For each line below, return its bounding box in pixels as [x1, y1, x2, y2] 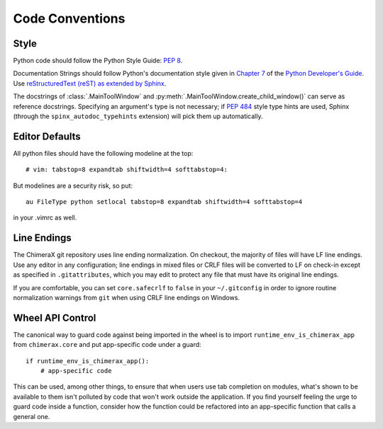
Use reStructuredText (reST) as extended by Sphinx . [13, 79, 167, 88]
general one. [13, 412, 50, 421]
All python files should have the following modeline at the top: [13, 149, 194, 157]
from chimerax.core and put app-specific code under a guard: [13, 341, 201, 349]
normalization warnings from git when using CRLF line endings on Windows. [13, 293, 240, 302]
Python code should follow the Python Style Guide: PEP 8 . [13, 57, 183, 65]
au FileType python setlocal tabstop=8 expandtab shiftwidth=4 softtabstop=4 [26, 198, 303, 206]
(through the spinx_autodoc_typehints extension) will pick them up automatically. [13, 112, 263, 120]
